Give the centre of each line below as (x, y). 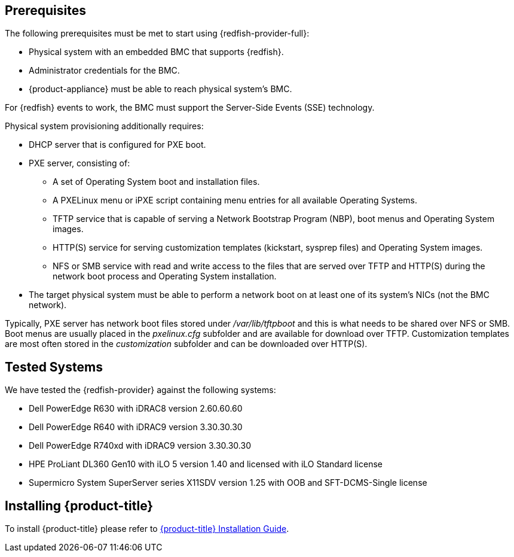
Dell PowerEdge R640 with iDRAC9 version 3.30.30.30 (136, 427)
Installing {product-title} (79, 506)
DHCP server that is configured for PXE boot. (117, 145)
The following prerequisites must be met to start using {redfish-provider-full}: (157, 34)
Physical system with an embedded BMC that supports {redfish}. (156, 52)
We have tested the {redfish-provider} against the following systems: (140, 390)
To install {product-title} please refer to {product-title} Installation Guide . (147, 529)
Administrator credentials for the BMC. (104, 71)
